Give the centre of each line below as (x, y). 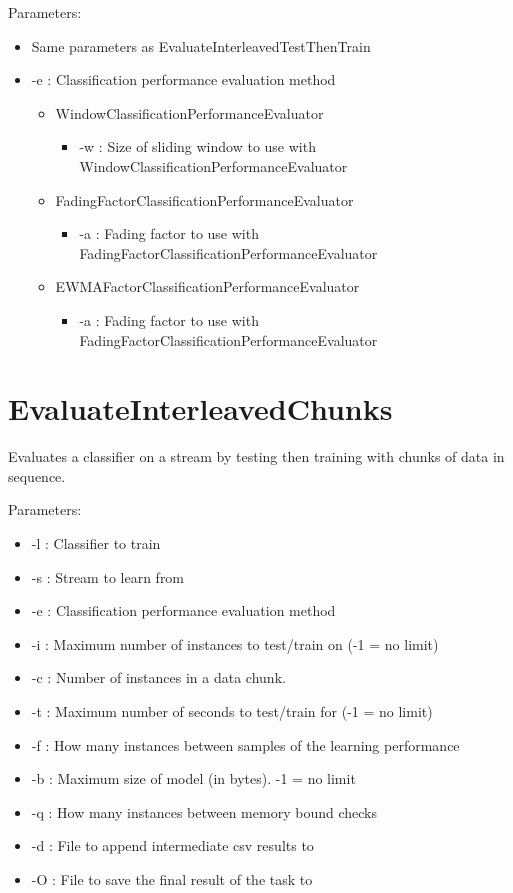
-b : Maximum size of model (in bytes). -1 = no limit (193, 778)
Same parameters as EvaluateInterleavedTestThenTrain (201, 45)
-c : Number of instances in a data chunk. (158, 677)
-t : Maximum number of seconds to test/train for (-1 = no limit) (232, 711)
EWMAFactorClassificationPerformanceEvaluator (207, 286)
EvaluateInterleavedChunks (200, 408)
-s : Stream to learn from (108, 576)
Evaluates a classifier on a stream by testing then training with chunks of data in (256, 456)
